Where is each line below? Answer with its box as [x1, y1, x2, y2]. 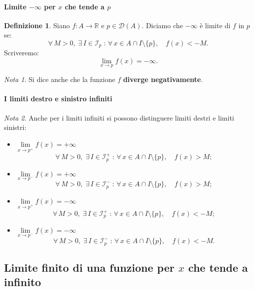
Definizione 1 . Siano [4, 20, 70, 30]
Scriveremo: [4, 47, 39, 58]
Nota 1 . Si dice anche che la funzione [4, 74, 115, 84]
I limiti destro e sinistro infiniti [4, 93, 112, 104]
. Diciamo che [142, 20, 183, 30]
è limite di [199, 20, 231, 30]
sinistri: [4, 122, 27, 132]
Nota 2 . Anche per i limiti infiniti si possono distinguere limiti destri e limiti [4, 112, 234, 123]
